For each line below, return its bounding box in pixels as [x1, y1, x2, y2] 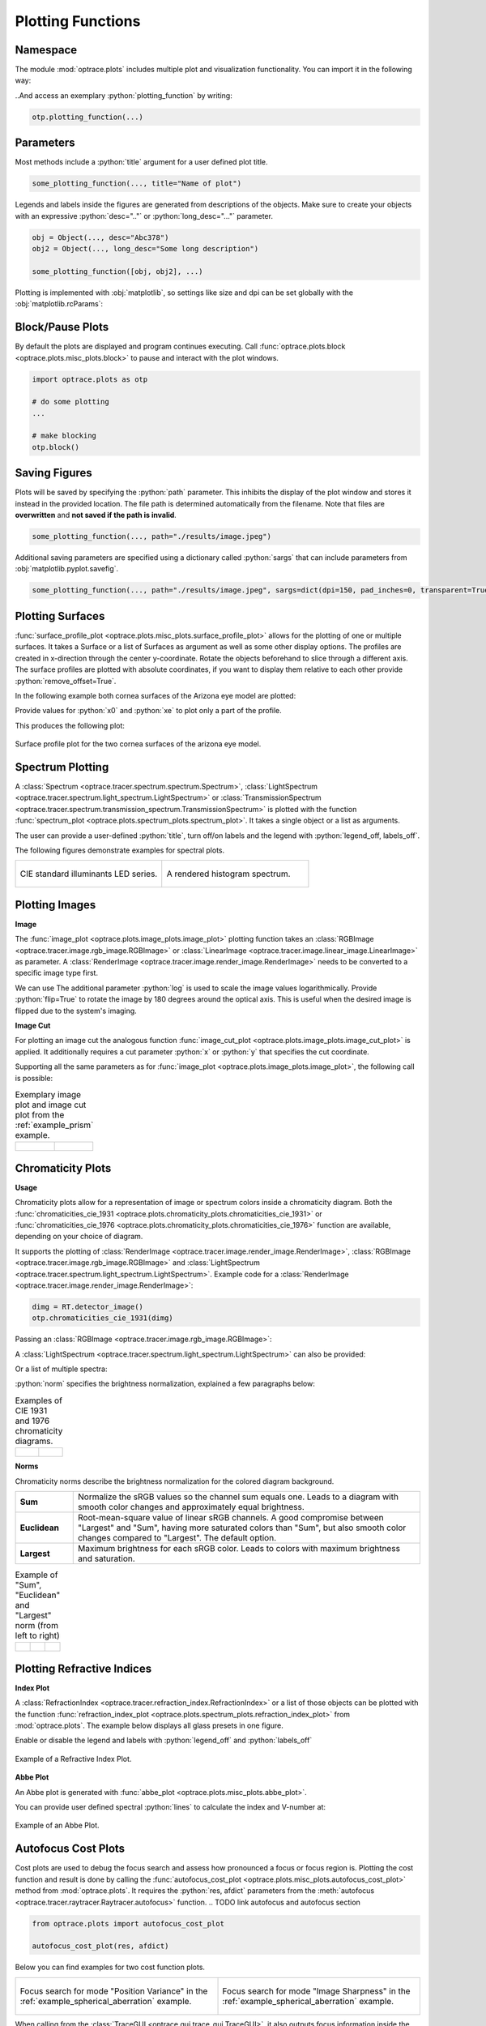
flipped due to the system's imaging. [15, 1006, 137, 1015]
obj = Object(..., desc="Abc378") [32, 233, 169, 242]
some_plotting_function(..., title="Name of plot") [32, 179, 242, 188]
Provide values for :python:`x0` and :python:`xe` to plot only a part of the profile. [15, 706, 283, 716]
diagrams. [15, 1435, 53, 1447]
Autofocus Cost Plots [15, 1842, 126, 1856]
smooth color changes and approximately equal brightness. [77, 1502, 305, 1513]
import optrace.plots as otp [32, 374, 148, 384]
